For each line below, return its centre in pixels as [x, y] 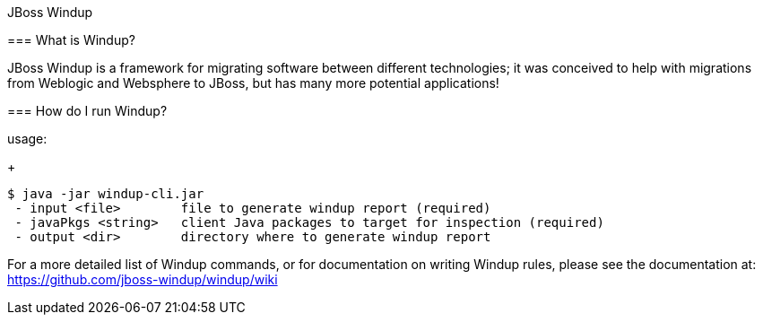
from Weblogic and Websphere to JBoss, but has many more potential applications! [253, 83]
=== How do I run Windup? [87, 111]
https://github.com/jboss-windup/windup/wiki [143, 279]
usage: [27, 139]
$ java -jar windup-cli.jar [106, 194]
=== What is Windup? [71, 40]
